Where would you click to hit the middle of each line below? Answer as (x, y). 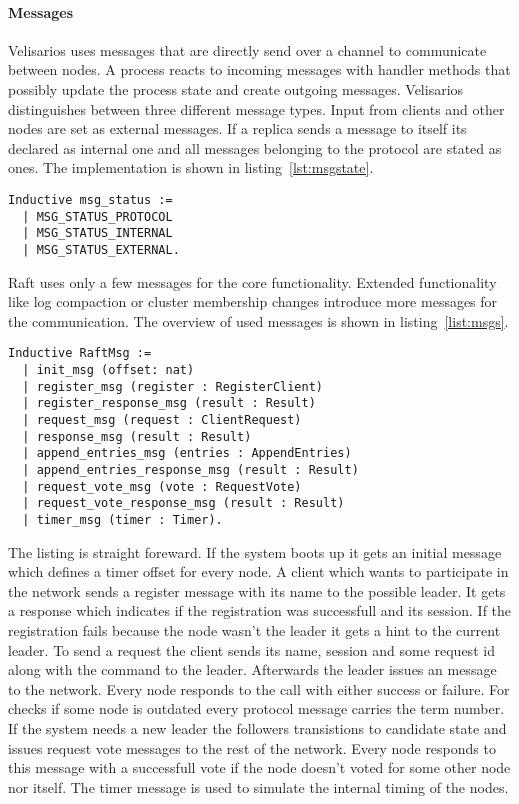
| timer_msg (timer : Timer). (122, 519)
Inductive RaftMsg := (80, 353)
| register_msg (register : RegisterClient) (172, 386)
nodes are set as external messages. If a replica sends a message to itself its (237, 128)
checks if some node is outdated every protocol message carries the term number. (256, 708)
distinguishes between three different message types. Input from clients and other (256, 108)
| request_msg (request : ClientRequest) (162, 419)
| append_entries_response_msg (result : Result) (190, 469)
